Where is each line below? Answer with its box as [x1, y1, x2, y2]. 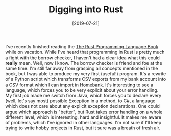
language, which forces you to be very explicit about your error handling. [5, 87, 159, 93]
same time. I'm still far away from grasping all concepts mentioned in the [5, 65, 158, 71]
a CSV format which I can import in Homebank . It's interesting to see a [5, 81, 154, 88]
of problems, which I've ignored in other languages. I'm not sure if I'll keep [5, 119, 162, 125]
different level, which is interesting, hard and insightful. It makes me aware [5, 114, 162, 120]
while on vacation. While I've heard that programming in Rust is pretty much [5, 49, 165, 55]
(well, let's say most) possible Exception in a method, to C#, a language [5, 98, 156, 104]
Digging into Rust [48, 4, 124, 15]
